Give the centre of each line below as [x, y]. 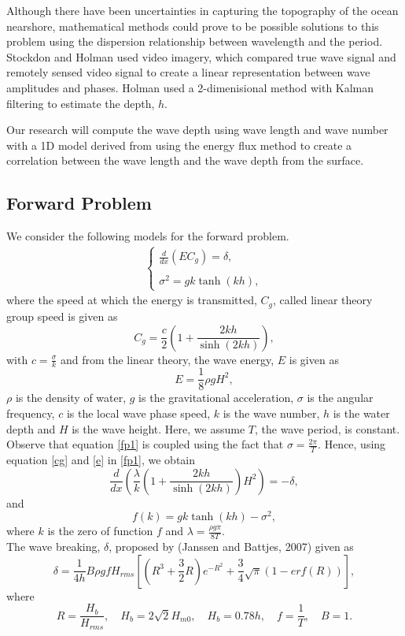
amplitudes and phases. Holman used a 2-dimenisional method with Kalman [190, 87]
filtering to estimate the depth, [81, 103]
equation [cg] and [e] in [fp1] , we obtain [101, 459]
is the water [361, 413]
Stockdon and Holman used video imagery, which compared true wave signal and [201, 56]
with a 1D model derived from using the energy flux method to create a [179, 145]
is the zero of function [100, 531]
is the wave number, [271, 413]
